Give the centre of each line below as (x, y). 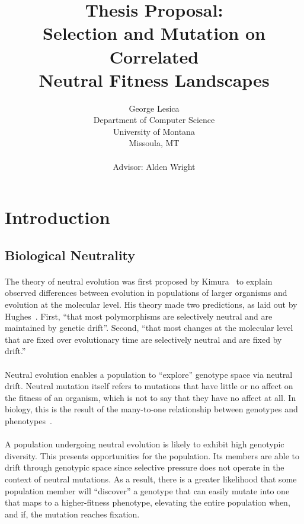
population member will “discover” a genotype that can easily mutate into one (147, 490)
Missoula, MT (154, 143)
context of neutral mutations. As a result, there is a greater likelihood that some (151, 479)
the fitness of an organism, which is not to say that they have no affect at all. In (151, 397)
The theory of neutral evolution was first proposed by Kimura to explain (139, 281)
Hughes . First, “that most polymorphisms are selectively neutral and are (139, 316)
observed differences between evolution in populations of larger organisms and (146, 293)
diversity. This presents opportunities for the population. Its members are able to (152, 455)
